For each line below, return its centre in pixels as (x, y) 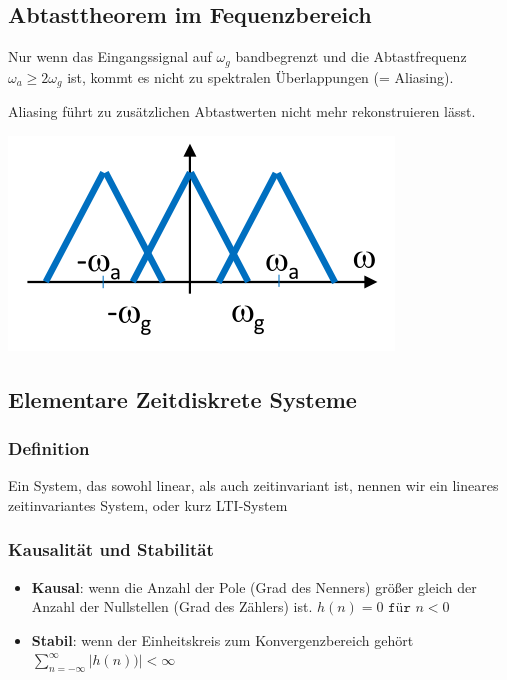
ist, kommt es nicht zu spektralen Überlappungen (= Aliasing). (260, 76)
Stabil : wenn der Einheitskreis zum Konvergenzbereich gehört (222, 639)
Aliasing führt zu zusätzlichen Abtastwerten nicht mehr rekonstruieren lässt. (242, 111)
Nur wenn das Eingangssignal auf (110, 56)
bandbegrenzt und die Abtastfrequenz (351, 56)
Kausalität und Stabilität (111, 549)
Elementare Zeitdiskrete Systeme (182, 398)
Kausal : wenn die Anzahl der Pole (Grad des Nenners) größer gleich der (254, 586)
